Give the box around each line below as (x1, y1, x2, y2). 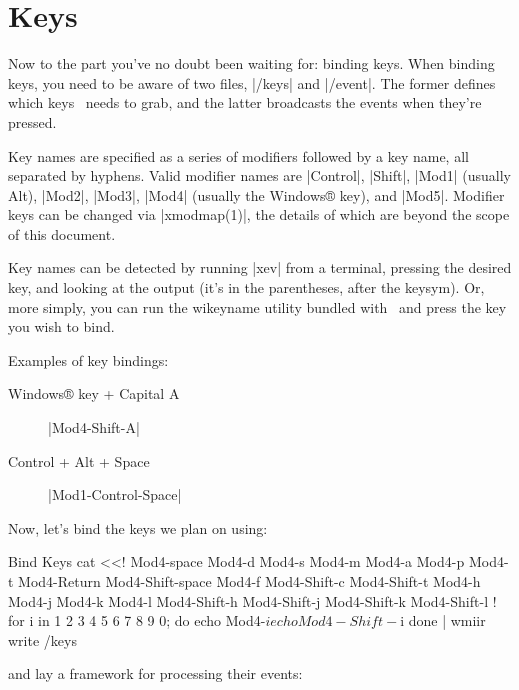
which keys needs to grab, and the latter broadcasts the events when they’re (8, 92, 482, 113)
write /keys (8, 629, 77, 650)
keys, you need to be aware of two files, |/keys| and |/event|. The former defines (8, 72, 496, 93)
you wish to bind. (8, 316, 115, 337)
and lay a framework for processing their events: (8, 663, 303, 684)
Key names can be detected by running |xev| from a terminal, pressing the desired (8, 257, 512, 278)
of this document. (8, 223, 116, 244)
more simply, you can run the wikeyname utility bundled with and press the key (8, 296, 507, 317)
